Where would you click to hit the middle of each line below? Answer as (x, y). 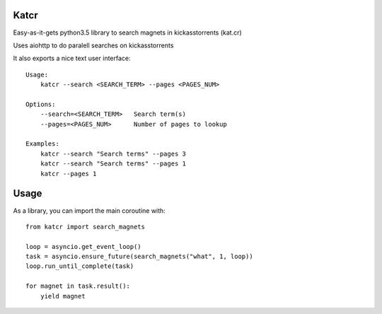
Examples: (42, 144)
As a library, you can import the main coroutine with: (89, 210)
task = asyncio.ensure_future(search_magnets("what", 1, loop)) (140, 257)
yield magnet (63, 296)
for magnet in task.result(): (78, 286)
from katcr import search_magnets (85, 227)
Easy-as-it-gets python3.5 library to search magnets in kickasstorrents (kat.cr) (127, 33)
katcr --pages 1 (68, 174)
